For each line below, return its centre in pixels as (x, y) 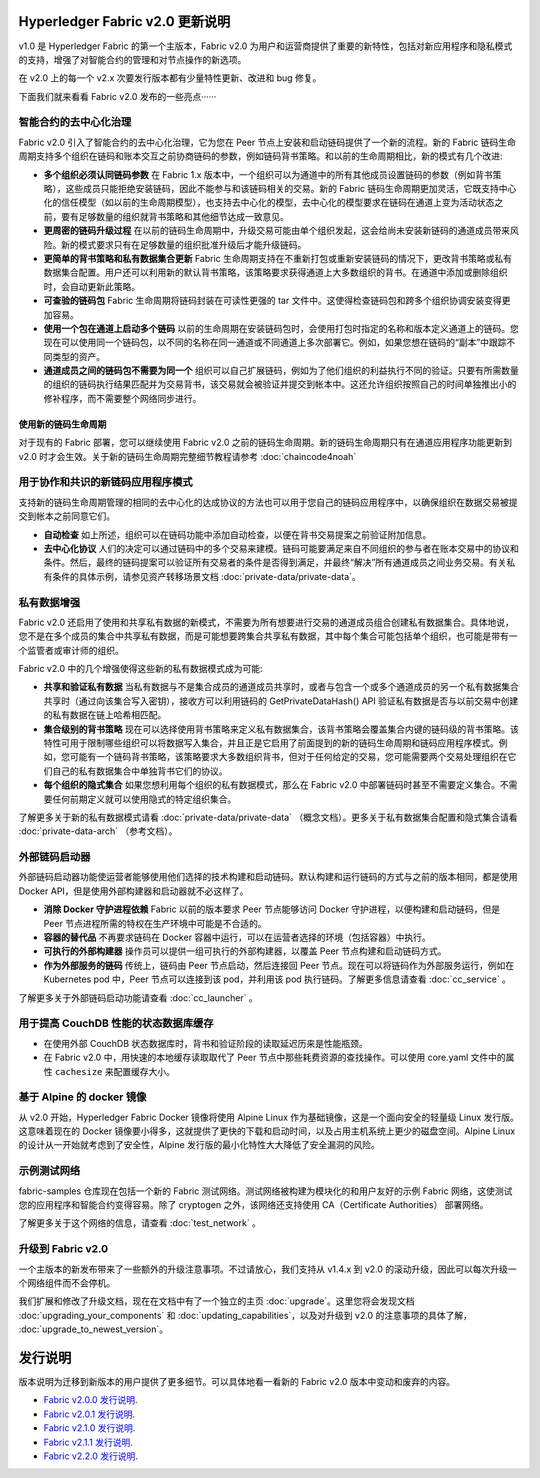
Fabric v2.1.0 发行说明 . (89, 1428)
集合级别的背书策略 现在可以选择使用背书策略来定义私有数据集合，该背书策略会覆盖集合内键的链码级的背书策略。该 (281, 729)
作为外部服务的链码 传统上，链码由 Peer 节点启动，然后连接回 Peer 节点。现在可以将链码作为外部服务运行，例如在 (279, 965)
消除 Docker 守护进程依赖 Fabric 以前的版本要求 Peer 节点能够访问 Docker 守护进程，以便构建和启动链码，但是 (271, 909)
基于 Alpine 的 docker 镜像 (82, 1097)
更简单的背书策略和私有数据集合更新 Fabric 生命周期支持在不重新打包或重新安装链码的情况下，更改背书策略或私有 (278, 258)
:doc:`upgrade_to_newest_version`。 (93, 1329)
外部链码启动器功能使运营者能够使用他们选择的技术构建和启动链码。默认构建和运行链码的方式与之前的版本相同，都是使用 (268, 877)
